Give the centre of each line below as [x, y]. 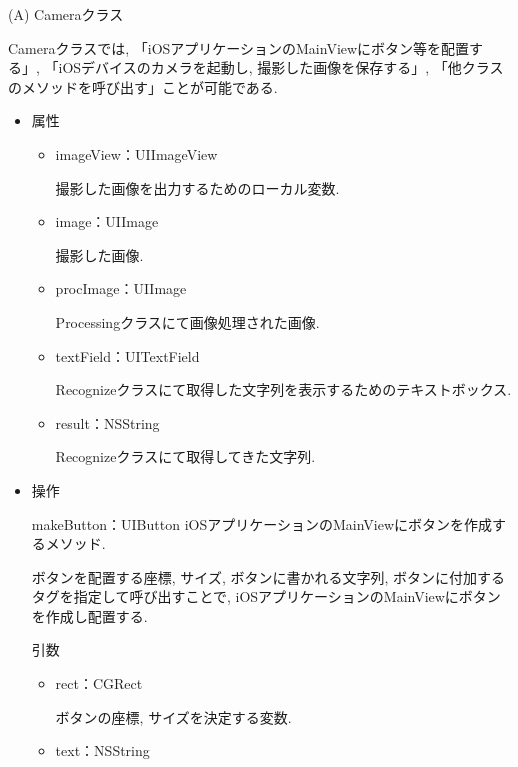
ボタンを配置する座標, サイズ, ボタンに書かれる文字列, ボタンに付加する [268, 576]
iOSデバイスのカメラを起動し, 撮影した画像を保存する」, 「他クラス [281, 67]
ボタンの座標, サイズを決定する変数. [173, 716]
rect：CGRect [99, 683]
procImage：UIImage [121, 288]
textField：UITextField [127, 355]
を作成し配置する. [89, 615]
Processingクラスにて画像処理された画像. [187, 321]
